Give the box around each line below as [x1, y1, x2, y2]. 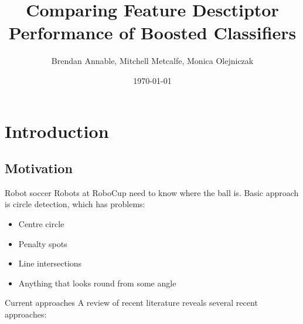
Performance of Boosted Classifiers [8, 21, 297, 45]
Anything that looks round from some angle [18, 276, 176, 289]
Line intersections [18, 257, 82, 269]
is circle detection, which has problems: [5, 198, 145, 210]
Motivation [5, 159, 73, 177]
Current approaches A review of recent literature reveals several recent [5, 296, 258, 309]
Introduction [5, 119, 109, 143]
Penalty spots [18, 237, 67, 249]
